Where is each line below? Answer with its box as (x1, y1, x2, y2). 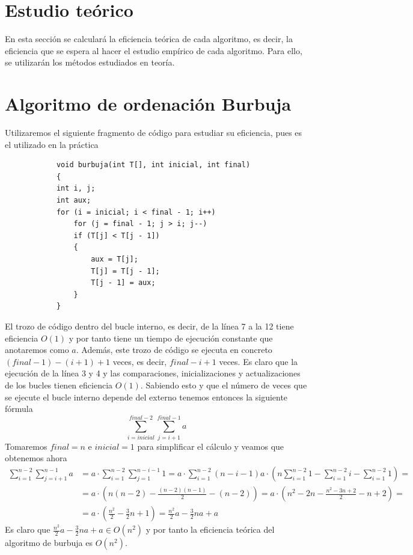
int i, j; (56, 184, 96, 193)
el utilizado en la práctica (5, 138, 99, 150)
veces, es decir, (112, 355, 167, 367)
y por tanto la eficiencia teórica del (145, 523, 275, 536)
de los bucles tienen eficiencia (5, 378, 113, 391)
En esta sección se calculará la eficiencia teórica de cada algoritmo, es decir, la (5, 32, 293, 45)
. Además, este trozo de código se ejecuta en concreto (76, 343, 272, 356)
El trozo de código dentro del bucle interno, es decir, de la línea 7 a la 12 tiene (5, 319, 294, 332)
